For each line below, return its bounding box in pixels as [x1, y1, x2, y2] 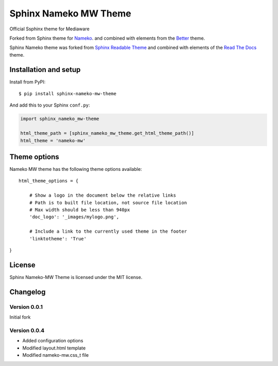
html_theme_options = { [19, 178, 79, 184]
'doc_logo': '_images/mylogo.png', [29, 214, 119, 220]
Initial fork [9, 314, 31, 320]
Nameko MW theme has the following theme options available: [9, 166, 142, 172]
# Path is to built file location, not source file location [29, 200, 187, 205]
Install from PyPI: [9, 79, 46, 85]
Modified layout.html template [22, 345, 86, 351]
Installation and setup [9, 65, 81, 74]
